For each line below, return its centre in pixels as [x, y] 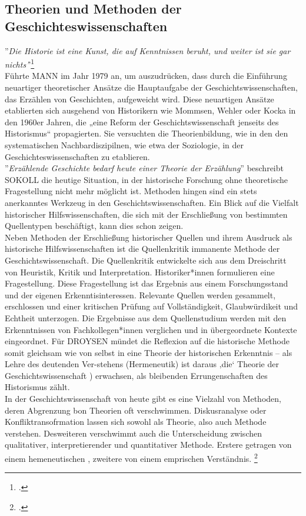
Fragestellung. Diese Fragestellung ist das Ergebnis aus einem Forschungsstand [147, 283]
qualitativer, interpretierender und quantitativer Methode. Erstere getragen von [148, 445]
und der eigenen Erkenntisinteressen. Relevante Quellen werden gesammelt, [140, 294]
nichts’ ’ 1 [20, 63]
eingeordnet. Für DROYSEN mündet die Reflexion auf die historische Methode [147, 341]
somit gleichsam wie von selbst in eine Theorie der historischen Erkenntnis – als [149, 352]
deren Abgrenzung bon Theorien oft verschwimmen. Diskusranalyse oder [136, 410]
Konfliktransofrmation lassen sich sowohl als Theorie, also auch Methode [136, 422]
